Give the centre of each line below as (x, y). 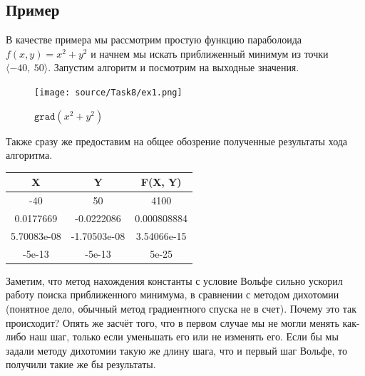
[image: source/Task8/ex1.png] (108, 92)
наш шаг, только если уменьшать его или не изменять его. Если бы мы (184, 336)
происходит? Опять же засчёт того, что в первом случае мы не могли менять (173, 322)
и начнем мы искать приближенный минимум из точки (210, 53)
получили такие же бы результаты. (81, 364)
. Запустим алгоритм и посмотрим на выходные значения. (174, 67)
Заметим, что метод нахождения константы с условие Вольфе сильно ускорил (174, 280)
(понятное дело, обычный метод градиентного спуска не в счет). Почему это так (181, 308)
